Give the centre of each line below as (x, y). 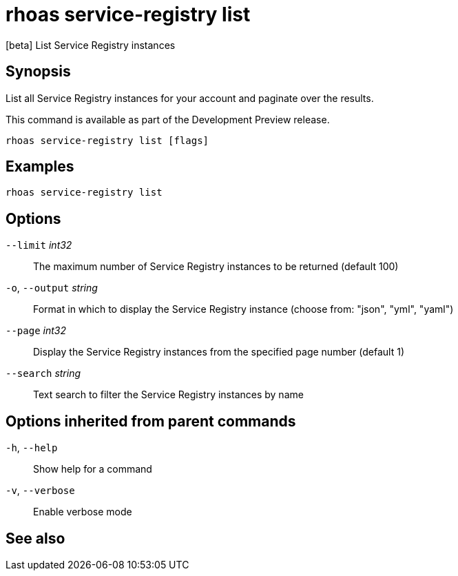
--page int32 (36, 331)
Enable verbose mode (83, 512)
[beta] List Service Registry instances (91, 45)
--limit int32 (39, 245)
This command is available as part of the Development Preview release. (168, 119)
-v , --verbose (40, 491)
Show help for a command (93, 469)
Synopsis (38, 72)
